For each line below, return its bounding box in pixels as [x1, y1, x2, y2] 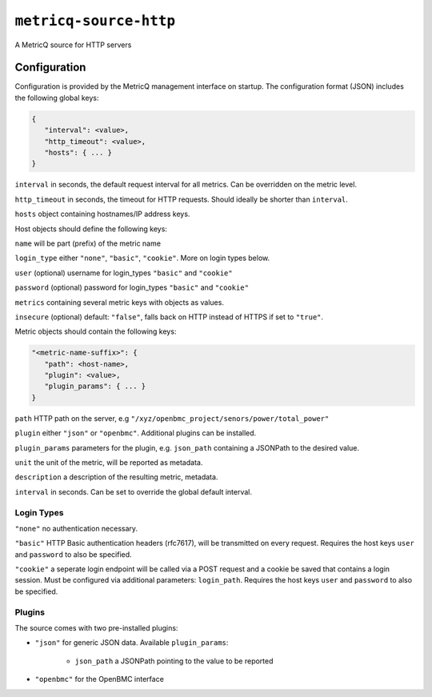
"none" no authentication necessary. [14, 523, 138, 533]
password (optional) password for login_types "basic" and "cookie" [14, 282, 250, 292]
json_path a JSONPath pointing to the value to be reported [74, 656, 274, 666]
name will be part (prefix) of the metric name [14, 238, 162, 248]
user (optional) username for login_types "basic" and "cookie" [14, 268, 233, 278]
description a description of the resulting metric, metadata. [14, 472, 218, 482]
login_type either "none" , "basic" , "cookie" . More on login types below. [14, 253, 270, 263]
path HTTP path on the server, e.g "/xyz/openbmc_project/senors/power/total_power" [14, 413, 330, 423]
